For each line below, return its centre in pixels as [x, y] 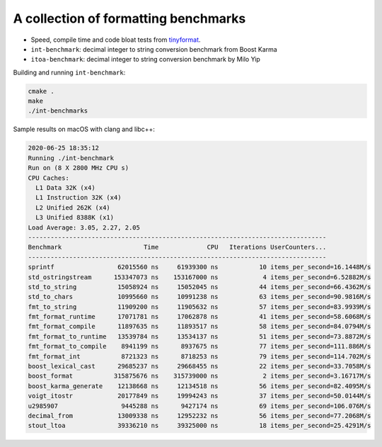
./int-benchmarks [58, 111]
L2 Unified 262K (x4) [73, 208]
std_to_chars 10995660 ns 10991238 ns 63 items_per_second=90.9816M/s [199, 297]
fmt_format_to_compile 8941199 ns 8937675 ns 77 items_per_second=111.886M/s [199, 346]
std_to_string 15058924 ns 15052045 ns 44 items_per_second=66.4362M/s [199, 287]
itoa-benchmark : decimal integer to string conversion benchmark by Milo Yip [146, 60]
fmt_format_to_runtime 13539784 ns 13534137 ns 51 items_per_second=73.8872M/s [199, 336]
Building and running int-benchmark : [69, 72]
